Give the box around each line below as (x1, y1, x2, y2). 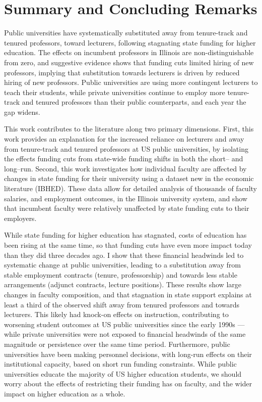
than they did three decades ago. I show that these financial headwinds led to (4, 249, 244, 260)
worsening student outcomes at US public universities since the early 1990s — (4, 319, 245, 329)
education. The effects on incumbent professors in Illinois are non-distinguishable (4, 47, 254, 58)
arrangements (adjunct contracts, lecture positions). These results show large (4, 279, 241, 290)
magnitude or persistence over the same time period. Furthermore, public (4, 338, 230, 349)
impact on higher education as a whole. (4, 388, 125, 398)
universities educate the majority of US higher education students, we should (4, 368, 242, 379)
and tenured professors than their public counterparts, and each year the (22, 97, 246, 107)
